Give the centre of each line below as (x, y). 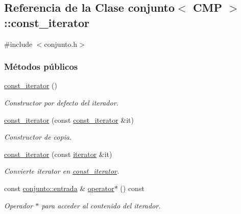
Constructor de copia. (38, 137)
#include (18, 44)
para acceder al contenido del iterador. (101, 205)
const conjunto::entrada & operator (59, 188)
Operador (19, 205)
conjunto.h (61, 44)
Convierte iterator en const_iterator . (62, 171)
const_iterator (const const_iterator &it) (69, 119)
